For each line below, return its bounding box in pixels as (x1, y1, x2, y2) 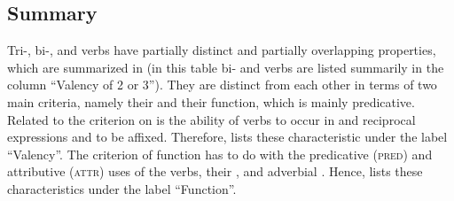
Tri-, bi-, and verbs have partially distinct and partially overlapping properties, (7, 41, 436, 59)
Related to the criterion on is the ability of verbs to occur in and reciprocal (7, 110, 416, 128)
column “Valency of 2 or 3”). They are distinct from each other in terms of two (7, 75, 437, 94)
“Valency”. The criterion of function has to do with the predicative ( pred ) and (7, 144, 433, 163)
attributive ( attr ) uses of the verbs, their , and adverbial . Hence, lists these (7, 162, 423, 181)
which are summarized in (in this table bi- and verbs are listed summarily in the (7, 58, 444, 76)
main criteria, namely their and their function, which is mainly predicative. (7, 92, 415, 111)
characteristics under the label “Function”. (7, 179, 237, 197)
